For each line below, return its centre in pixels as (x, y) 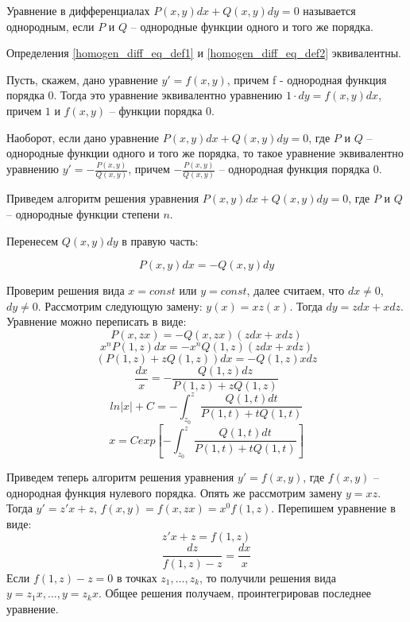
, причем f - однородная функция (307, 79)
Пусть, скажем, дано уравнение (82, 79)
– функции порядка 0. (162, 110)
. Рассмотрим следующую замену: (120, 305)
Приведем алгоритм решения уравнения (103, 198)
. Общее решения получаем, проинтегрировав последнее (235, 593)
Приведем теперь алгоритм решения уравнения (120, 477)
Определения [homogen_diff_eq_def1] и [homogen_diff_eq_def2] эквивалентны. (204, 53)
